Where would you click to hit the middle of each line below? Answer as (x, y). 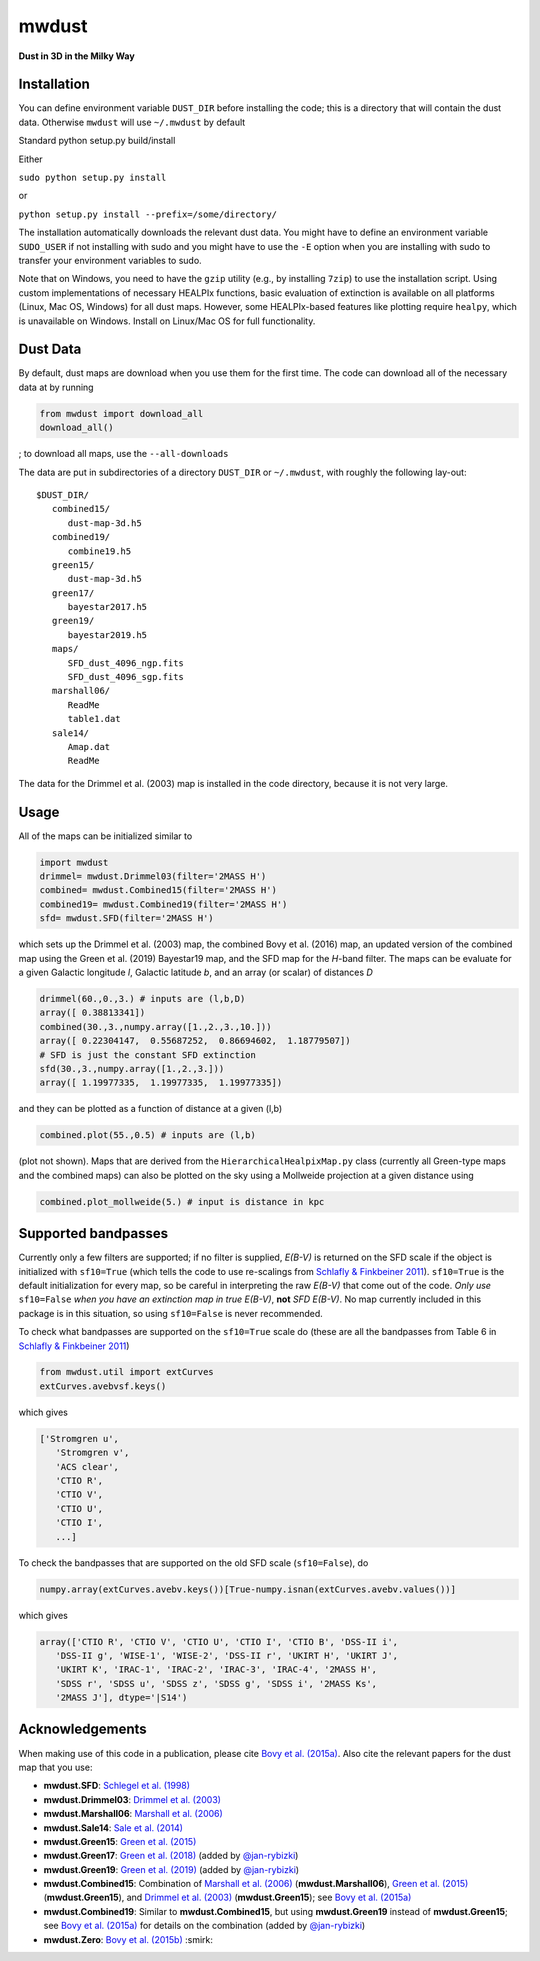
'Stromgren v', (92, 1453)
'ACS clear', (87, 1466)
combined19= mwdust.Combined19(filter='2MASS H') (163, 904)
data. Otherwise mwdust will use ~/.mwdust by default (132, 122)
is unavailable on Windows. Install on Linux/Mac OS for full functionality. (167, 321)
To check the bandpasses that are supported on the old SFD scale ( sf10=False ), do (193, 1562)
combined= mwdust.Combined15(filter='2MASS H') (158, 890)
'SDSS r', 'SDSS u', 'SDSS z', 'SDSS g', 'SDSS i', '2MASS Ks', (216, 1683)
